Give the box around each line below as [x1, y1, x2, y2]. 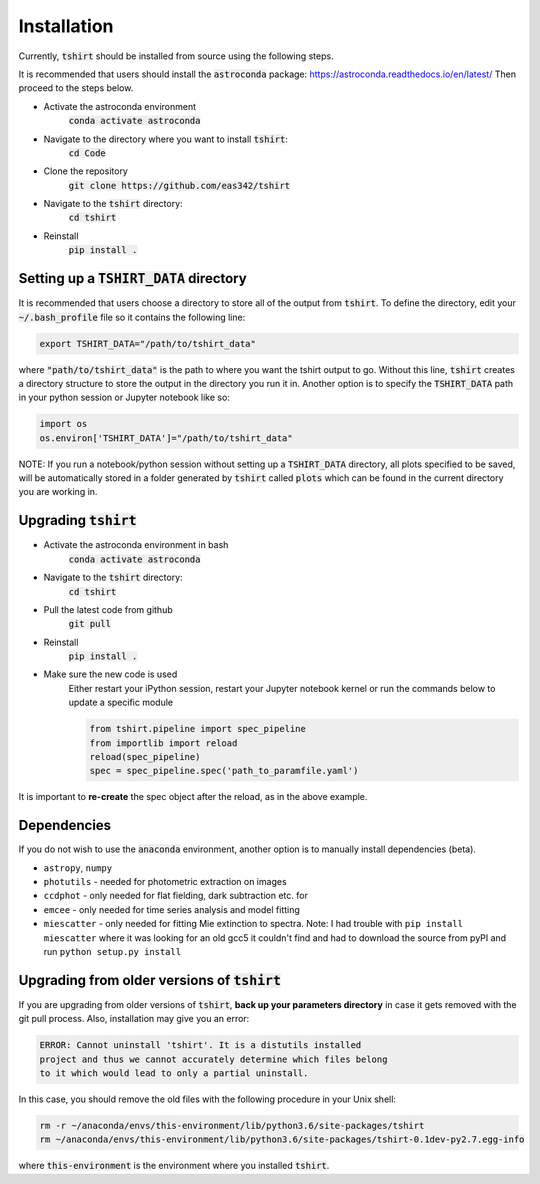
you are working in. [18, 486, 98, 498]
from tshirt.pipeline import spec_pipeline [89, 723, 307, 735]
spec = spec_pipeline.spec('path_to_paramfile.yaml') [89, 765, 359, 777]
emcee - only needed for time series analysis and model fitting [43, 903, 300, 915]
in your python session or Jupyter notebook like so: [18, 391, 230, 404]
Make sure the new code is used [43, 668, 178, 680]
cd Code [68, 147, 107, 159]
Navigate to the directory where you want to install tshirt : [43, 133, 289, 145]
